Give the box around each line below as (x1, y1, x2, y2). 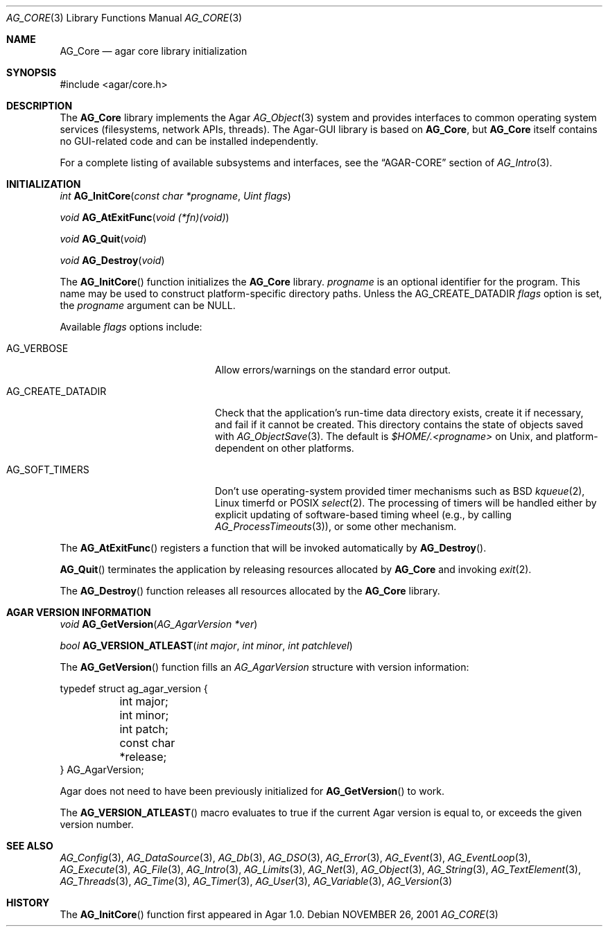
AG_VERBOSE (6, 342, 69, 354)
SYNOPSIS (6, 67, 57, 78)
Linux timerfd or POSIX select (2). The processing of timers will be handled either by (215, 497, 597, 509)
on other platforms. (267, 442, 354, 454)
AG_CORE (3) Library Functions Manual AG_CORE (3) (6, 12, 243, 24)
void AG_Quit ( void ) (60, 233, 147, 245)
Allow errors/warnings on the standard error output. (215, 364, 451, 376)
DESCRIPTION (6, 100, 73, 112)
